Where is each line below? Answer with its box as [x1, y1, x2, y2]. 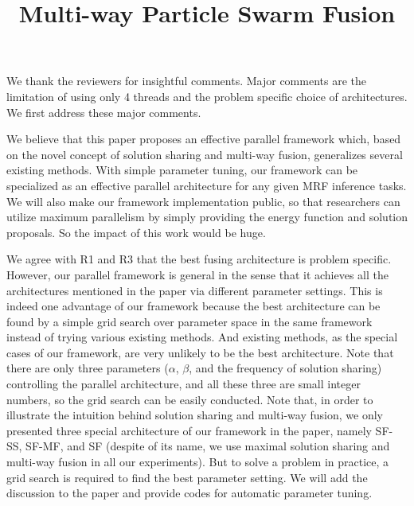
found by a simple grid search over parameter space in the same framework [6, 313, 373, 329]
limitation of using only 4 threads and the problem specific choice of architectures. [6, 88, 408, 104]
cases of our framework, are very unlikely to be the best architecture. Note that [6, 344, 394, 360]
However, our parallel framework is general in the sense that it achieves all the [6, 266, 389, 282]
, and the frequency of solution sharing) [189, 360, 382, 376]
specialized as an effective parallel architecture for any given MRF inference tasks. [6, 177, 407, 193]
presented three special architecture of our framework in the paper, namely [6, 422, 372, 438]
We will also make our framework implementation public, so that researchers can [6, 193, 400, 209]
